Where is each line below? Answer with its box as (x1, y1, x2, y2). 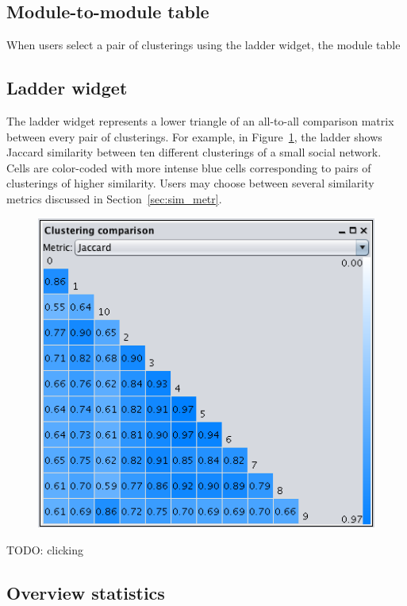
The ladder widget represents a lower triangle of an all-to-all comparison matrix (6, 113, 394, 129)
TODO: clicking (6, 541, 84, 558)
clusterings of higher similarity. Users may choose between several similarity (6, 175, 374, 191)
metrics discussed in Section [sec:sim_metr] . (6, 190, 222, 207)
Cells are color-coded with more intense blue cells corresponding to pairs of (6, 159, 371, 176)
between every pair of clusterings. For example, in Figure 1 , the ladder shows (6, 128, 382, 145)
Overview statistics (6, 580, 165, 604)
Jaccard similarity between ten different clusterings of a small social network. (6, 144, 382, 160)
